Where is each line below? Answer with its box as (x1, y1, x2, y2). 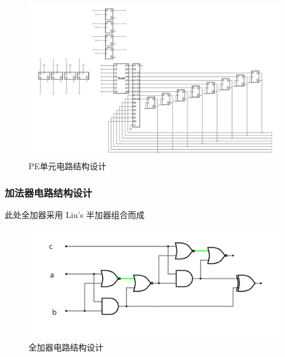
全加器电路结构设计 (28, 340, 103, 353)
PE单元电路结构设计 (28, 160, 107, 172)
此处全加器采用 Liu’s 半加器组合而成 (5, 208, 145, 220)
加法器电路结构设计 (5, 185, 93, 200)
